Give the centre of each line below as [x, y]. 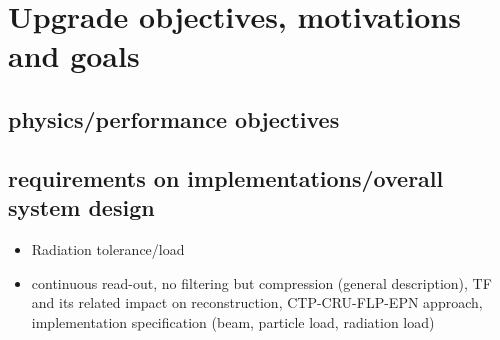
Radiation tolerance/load [108, 248]
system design [81, 207]
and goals [74, 55]
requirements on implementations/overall [226, 177]
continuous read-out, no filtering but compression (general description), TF [261, 282]
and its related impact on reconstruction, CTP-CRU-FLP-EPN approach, [257, 302]
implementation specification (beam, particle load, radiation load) [233, 321]
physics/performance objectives [174, 118]
